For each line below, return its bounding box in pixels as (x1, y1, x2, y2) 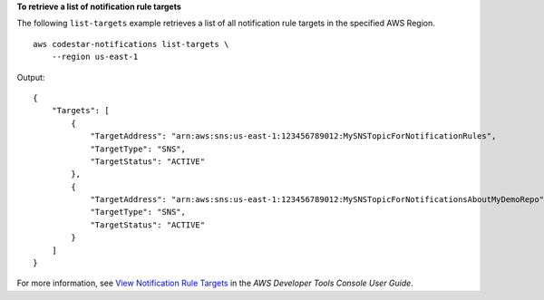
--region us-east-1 (51, 52, 139, 63)
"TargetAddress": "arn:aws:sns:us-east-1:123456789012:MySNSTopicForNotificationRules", (90, 131, 497, 141)
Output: (16, 72, 45, 82)
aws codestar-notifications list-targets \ (33, 39, 229, 49)
